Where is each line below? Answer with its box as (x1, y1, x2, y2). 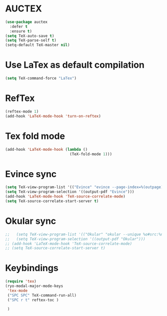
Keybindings (5, 262, 59, 274)
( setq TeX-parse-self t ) (5, 38, 57, 43)
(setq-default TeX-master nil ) (5, 43, 70, 48)
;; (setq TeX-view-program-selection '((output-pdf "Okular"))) (5, 236, 146, 241)
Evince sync (5, 168, 57, 180)
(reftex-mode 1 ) (5, 109, 39, 114)
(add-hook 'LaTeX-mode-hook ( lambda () (5, 147, 88, 152)
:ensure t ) (9, 28, 32, 34)
